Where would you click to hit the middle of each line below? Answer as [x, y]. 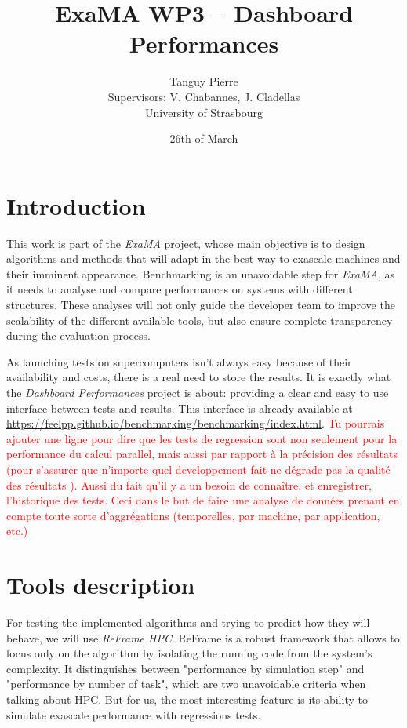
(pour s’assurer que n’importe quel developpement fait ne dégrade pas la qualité [198, 469]
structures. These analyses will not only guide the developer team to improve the [201, 304]
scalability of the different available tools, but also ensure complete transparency [200, 320]
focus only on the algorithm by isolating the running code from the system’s [189, 653]
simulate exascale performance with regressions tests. [134, 714]
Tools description [101, 585]
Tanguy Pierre [204, 81]
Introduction [76, 205]
